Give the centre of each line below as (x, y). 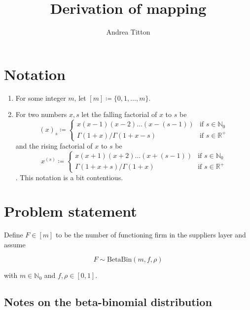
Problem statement (71, 211)
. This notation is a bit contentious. (69, 177)
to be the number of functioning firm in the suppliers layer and (151, 235)
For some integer (41, 97)
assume (15, 244)
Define (14, 235)
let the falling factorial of (119, 114)
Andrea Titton (128, 32)
